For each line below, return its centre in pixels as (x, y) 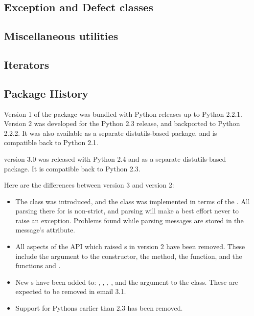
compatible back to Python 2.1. (51, 142)
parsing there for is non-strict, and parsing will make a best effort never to (127, 211)
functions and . (38, 265)
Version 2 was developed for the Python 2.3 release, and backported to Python (122, 123)
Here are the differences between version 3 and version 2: (89, 185)
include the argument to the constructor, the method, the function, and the (129, 256)
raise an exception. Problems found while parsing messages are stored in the (129, 220)
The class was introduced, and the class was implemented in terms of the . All (133, 201)
